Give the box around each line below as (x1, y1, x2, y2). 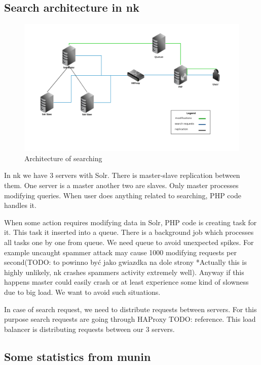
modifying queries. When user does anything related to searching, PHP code (4, 190, 241, 200)
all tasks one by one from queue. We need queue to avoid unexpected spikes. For (4, 237, 254, 248)
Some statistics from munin (4, 348, 151, 364)
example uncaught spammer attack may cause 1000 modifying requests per (4, 247, 237, 257)
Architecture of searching (24, 153, 102, 163)
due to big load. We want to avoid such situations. (4, 287, 161, 297)
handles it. (4, 200, 36, 210)
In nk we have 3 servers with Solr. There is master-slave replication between (4, 170, 240, 180)
